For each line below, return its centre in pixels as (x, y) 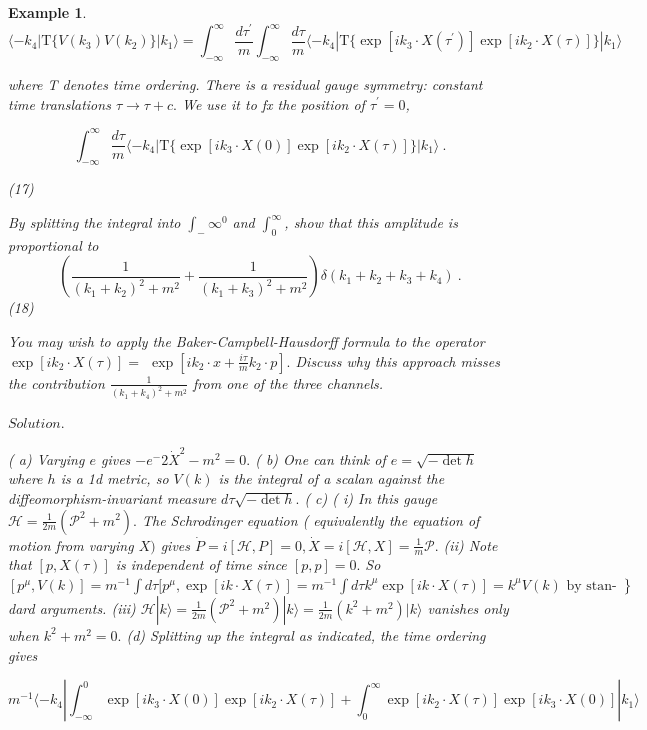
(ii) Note (470, 544)
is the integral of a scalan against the (331, 478)
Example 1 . (47, 12)
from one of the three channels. (288, 382)
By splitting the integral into (94, 222)
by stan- (591, 585)
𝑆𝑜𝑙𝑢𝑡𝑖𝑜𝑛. (36, 424)
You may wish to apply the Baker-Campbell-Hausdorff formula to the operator (246, 341)
